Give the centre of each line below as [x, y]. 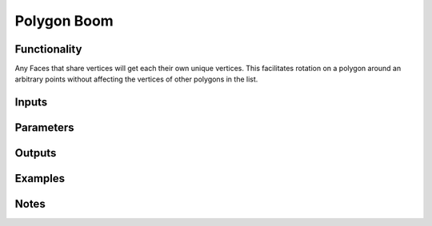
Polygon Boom [64, 21]
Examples [40, 178]
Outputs [36, 153]
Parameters [44, 128]
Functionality [48, 49]
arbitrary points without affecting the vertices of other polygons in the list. [136, 79]
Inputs [31, 103]
